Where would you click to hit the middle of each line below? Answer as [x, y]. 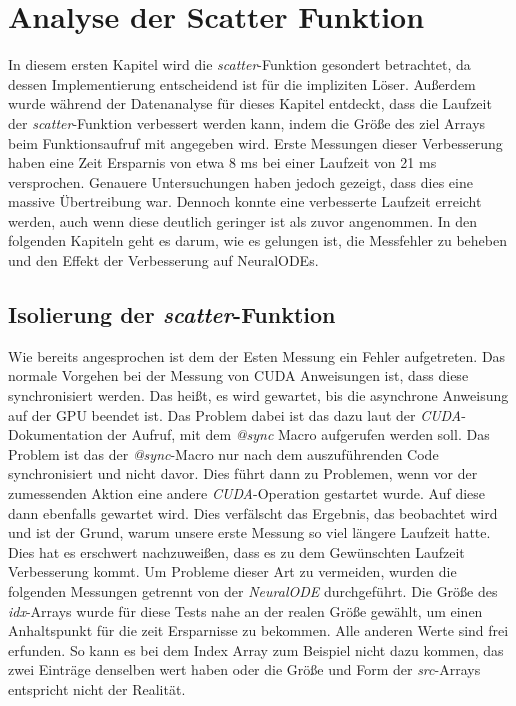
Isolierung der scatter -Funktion [172, 314]
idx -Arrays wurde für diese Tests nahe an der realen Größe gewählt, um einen [245, 610]
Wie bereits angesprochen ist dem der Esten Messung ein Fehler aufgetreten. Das [257, 355]
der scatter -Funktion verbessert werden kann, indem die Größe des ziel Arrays [247, 122]
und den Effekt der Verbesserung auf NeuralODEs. [163, 260]
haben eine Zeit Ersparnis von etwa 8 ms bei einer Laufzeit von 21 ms [222, 162]
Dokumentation [55, 434]
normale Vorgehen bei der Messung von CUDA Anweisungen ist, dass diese [238, 375]
